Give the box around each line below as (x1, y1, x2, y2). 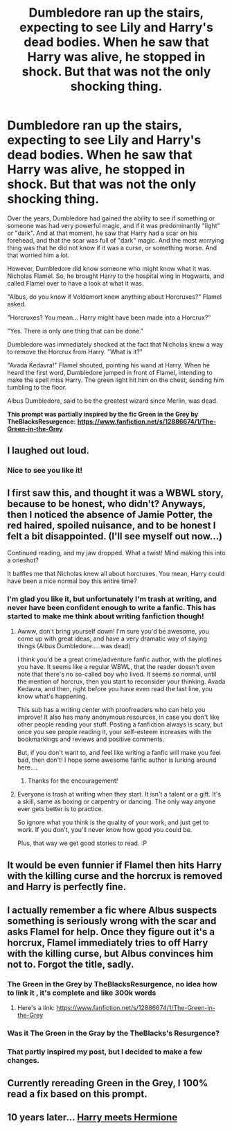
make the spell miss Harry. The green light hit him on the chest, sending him (7, 376, 224, 384)
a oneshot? (7, 556, 39, 564)
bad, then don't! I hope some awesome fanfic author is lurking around (17, 756, 217, 764)
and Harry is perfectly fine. (7, 880, 127, 892)
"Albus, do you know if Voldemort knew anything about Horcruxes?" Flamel (7, 293, 222, 301)
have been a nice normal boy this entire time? (7, 577, 137, 585)
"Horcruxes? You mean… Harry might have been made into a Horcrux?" (7, 313, 211, 322)
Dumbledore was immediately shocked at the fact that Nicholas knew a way (7, 340, 224, 348)
